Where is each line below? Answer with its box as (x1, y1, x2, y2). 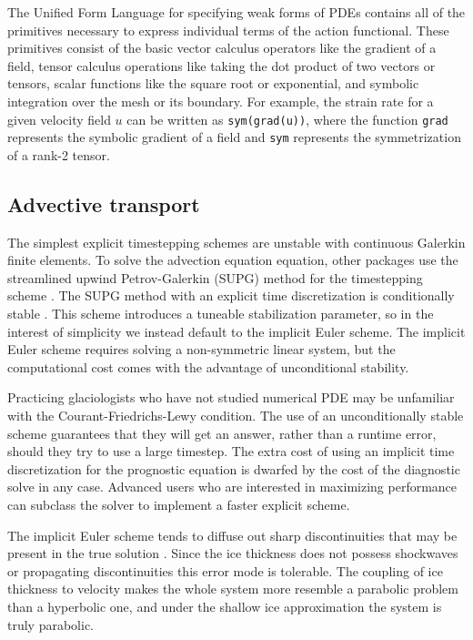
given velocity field (7, 109, 111, 128)
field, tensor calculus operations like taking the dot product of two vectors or (7, 56, 436, 75)
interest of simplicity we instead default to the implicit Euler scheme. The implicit (7, 321, 466, 340)
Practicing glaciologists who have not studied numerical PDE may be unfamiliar (7, 388, 455, 407)
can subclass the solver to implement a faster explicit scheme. (7, 494, 350, 513)
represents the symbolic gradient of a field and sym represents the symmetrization (7, 127, 461, 147)
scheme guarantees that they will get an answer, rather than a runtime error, (7, 423, 437, 442)
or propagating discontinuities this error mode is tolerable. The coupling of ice (7, 561, 443, 580)
